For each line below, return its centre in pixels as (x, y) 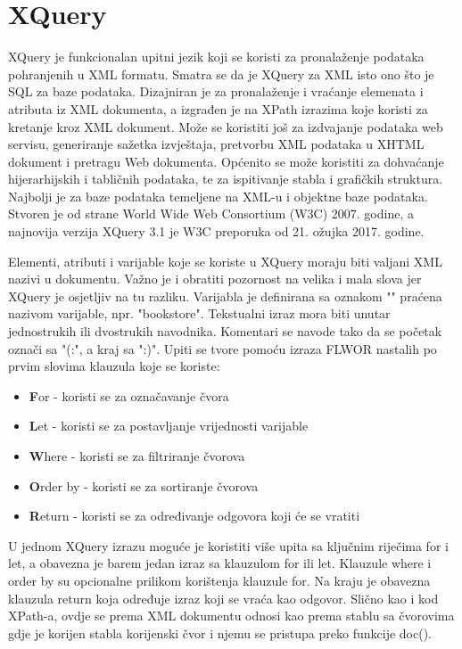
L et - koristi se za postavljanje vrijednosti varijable (169, 426)
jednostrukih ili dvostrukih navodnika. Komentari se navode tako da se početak (225, 331)
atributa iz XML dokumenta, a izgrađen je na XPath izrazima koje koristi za (218, 108)
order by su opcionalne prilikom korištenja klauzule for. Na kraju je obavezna (219, 580)
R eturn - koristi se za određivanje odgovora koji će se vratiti (194, 516)
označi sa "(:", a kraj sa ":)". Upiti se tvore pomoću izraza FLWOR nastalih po (223, 348)
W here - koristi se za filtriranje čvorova (137, 456)
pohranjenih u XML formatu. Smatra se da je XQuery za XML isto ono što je (221, 74)
